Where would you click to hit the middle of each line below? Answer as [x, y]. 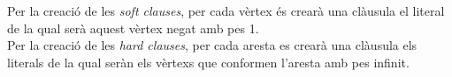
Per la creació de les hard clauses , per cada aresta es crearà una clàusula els [212, 45]
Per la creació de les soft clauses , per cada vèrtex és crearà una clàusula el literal [226, 10]
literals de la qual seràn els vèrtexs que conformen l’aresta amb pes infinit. [208, 62]
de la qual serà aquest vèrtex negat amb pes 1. [133, 28]
